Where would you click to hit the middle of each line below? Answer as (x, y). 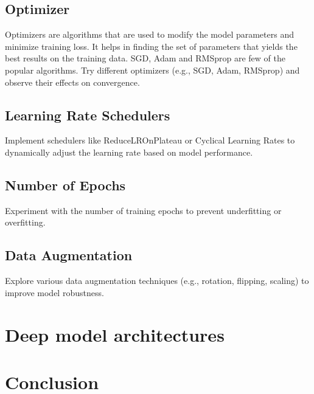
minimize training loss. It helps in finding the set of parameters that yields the (151, 46)
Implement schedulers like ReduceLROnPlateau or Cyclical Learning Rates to (150, 140)
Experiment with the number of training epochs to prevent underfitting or (143, 210)
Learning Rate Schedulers (88, 115)
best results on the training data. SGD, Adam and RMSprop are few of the (145, 58)
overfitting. (25, 222)
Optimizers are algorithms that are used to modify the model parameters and (149, 34)
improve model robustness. (54, 292)
